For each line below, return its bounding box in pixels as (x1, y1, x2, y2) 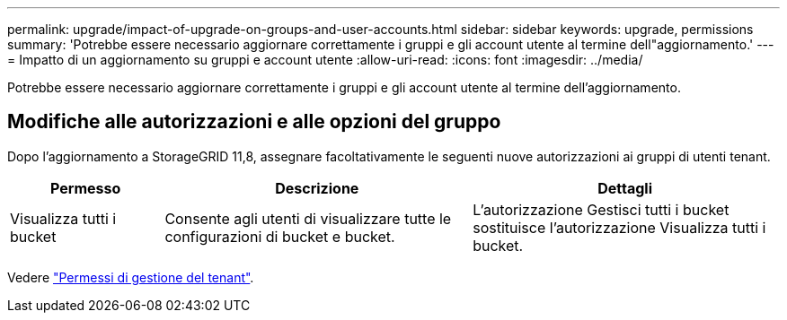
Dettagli (597, 178, 652, 197)
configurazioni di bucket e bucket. (164, 227, 395, 246)
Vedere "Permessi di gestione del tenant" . (7, 269, 254, 285)
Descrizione (275, 178, 359, 197)
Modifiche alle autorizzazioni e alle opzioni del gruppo (7, 110, 501, 134)
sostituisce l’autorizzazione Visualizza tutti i (473, 218, 766, 237)
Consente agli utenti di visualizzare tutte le (164, 209, 452, 228)
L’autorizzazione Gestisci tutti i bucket (473, 200, 730, 219)
